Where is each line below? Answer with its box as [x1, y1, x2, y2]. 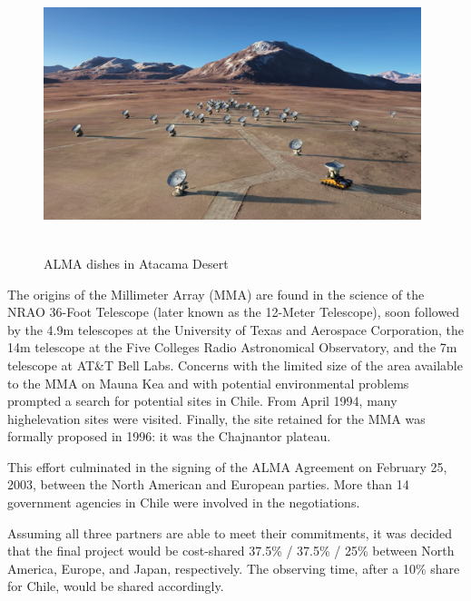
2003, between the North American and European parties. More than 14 [7, 475, 409, 494]
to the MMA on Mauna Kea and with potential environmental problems [7, 373, 409, 392]
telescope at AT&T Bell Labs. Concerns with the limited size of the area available [7, 355, 463, 374]
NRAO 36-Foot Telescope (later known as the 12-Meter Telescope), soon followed [7, 302, 460, 321]
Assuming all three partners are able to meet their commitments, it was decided [7, 523, 453, 542]
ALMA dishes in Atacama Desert [44, 253, 229, 272]
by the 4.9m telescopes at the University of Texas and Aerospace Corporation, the [7, 320, 464, 339]
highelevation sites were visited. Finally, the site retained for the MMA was [7, 409, 426, 428]
